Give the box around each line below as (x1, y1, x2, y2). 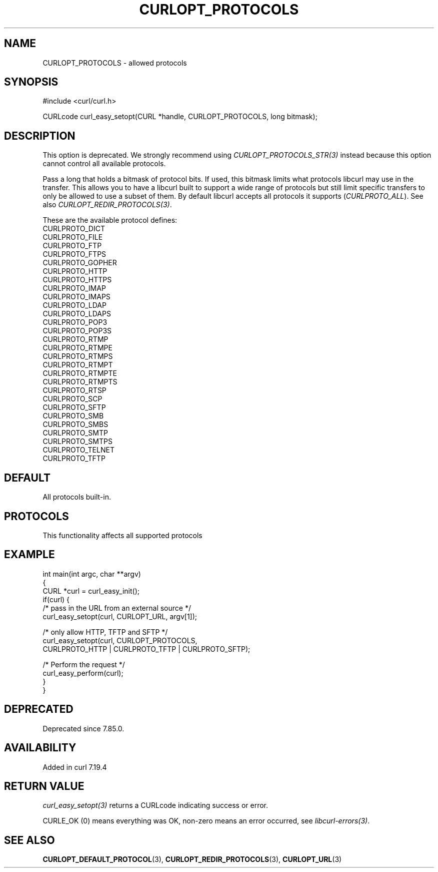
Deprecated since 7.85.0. (42, 724, 124, 733)
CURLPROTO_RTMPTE (42, 369, 117, 378)
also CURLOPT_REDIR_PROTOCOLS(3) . (42, 200, 172, 209)
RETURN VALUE (4, 779, 84, 792)
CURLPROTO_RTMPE (42, 343, 112, 352)
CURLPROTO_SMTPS (42, 437, 112, 446)
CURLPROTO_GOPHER (42, 258, 117, 267)
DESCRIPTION (4, 129, 75, 142)
